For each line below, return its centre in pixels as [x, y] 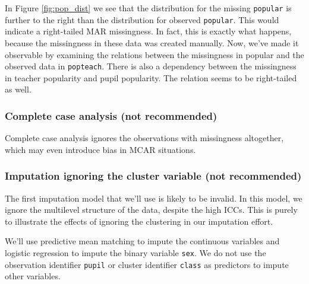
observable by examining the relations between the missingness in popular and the [154, 54]
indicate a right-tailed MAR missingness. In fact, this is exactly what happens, [148, 31]
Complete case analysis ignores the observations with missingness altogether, [144, 138]
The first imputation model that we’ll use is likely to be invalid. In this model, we [154, 198]
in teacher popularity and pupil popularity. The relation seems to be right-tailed [151, 77]
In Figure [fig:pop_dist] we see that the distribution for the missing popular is [148, 8]
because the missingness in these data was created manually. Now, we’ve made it [152, 42]
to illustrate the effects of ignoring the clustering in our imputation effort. [139, 221]
